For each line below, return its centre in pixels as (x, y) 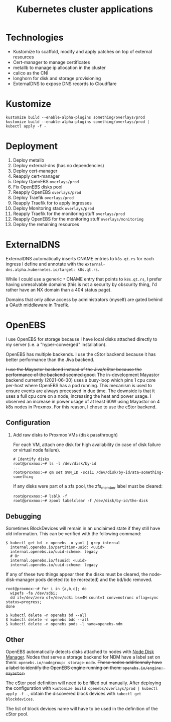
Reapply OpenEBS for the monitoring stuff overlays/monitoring (78, 219)
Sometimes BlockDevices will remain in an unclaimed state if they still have (83, 528)
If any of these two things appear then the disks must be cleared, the (77, 574)
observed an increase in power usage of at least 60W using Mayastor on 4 (83, 401)
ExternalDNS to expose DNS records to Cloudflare (65, 84)
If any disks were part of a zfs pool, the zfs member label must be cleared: (88, 487)
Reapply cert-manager (36, 176)
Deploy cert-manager (35, 171)
